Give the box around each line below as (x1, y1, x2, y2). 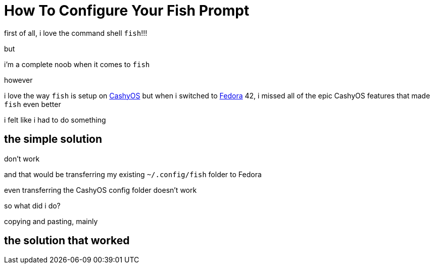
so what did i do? (4, 201, 61, 210)
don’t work (4, 154, 40, 163)
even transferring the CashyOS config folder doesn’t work (4, 185, 197, 194)
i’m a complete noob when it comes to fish (4, 60, 150, 69)
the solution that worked (4, 234, 130, 247)
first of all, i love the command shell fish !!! (4, 28, 148, 37)
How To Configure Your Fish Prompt (4, 2, 250, 19)
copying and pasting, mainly (4, 217, 98, 226)
